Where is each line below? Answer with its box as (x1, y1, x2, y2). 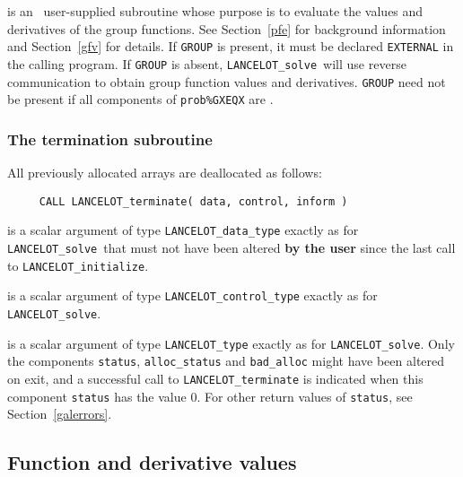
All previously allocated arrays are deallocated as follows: (7, 163, 322, 182)
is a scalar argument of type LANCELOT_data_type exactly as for (7, 221, 359, 239)
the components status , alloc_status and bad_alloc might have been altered (7, 351, 445, 370)
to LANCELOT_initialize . (7, 256, 149, 274)
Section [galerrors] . (7, 404, 112, 423)
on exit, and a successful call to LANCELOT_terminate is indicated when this (7, 369, 424, 387)
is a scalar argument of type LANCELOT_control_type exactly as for (7, 286, 378, 305)
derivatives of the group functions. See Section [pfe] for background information (7, 19, 446, 38)
